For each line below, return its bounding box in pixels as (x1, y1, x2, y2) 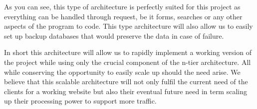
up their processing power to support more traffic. (4, 96, 157, 106)
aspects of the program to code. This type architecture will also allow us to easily (4, 21, 253, 31)
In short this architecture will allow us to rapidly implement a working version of (4, 47, 252, 57)
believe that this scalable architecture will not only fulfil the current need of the (4, 76, 248, 87)
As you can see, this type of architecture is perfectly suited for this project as (4, 1, 241, 11)
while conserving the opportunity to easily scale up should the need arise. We (4, 66, 241, 77)
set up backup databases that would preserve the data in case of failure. (4, 30, 224, 41)
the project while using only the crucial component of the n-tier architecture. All (4, 56, 251, 67)
